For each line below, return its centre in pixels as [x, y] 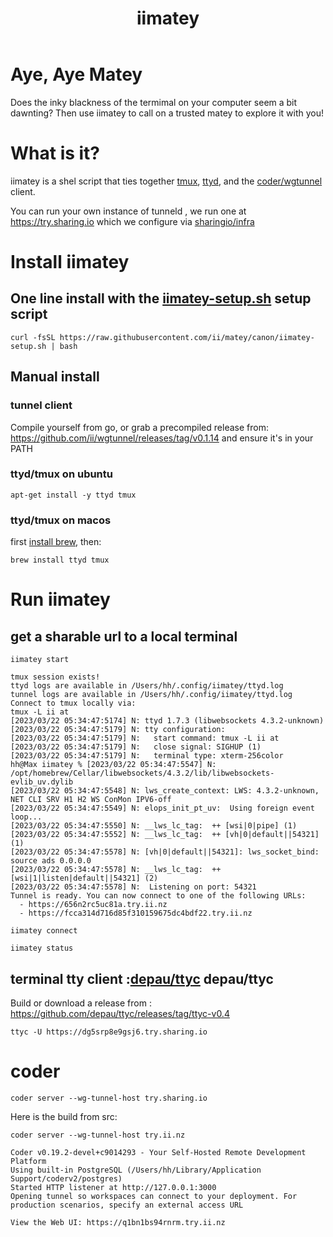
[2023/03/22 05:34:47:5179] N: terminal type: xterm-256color [147, 756]
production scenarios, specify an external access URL [127, 1205]
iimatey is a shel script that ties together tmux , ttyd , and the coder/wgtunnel [166, 181]
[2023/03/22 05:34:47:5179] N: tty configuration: [118, 730]
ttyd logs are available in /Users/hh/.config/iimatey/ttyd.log [147, 686]
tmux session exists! [55, 677]
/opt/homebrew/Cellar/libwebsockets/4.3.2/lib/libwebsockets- [142, 773]
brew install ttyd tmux [60, 560]
